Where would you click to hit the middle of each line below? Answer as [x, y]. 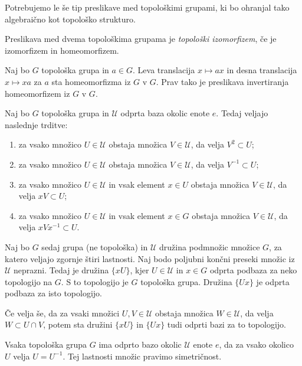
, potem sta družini [78, 324]
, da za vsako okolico [256, 344]
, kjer [139, 270]
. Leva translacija [164, 70]
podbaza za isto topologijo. [53, 293]
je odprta [273, 281]
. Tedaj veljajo [242, 113]
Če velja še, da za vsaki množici [62, 313]
